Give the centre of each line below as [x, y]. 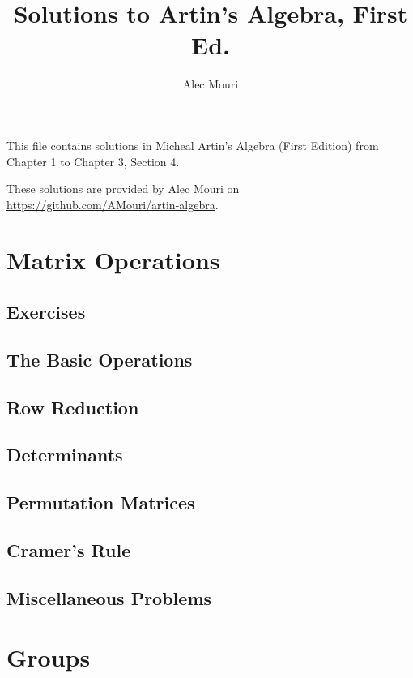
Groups [49, 657]
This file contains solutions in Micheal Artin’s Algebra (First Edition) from [193, 145]
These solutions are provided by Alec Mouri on [123, 189]
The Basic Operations [100, 359]
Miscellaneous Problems [109, 597]
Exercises [46, 312]
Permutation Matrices [101, 502]
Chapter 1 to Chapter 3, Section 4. [93, 161]
